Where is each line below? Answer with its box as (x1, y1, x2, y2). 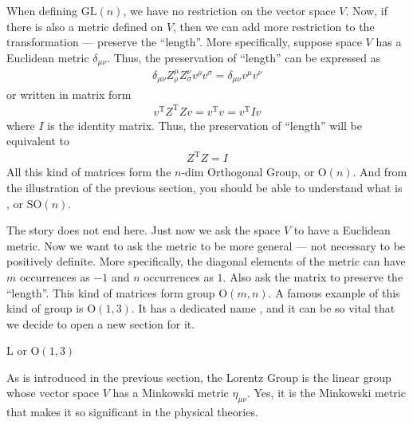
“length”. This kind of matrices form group (6, 284, 215, 301)
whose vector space (6, 384, 100, 401)
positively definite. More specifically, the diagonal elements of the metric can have (6, 253, 406, 270)
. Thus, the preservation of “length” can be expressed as (107, 49, 381, 65)
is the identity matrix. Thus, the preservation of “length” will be (47, 116, 363, 133)
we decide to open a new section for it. (6, 315, 195, 332)
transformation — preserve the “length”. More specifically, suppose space (6, 33, 362, 50)
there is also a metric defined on (6, 18, 163, 34)
